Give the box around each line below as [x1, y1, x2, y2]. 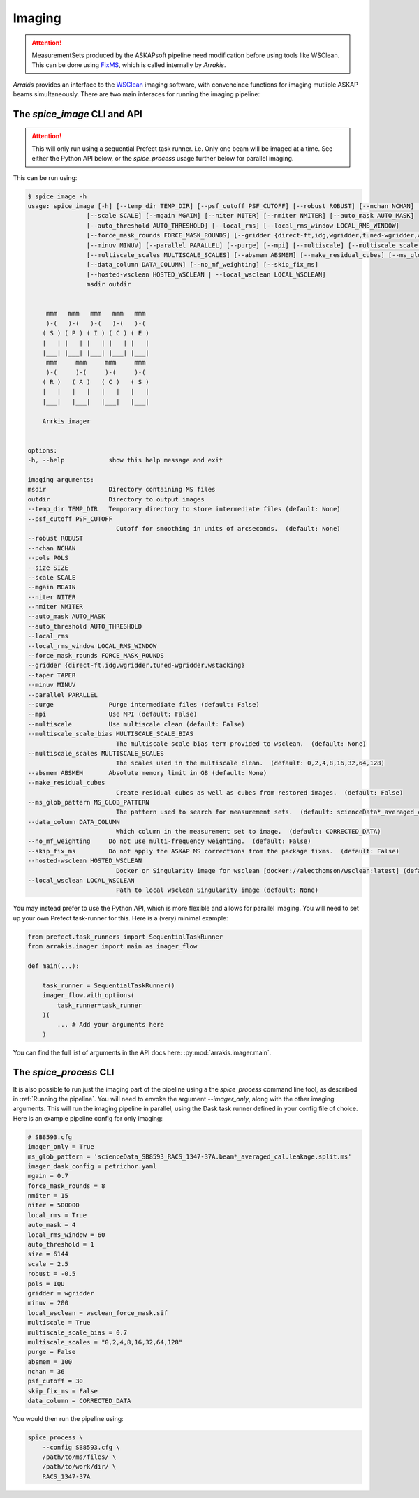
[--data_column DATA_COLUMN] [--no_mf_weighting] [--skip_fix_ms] [86, 260, 319, 269]
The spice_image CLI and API [13, 108, 143, 120]
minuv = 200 [27, 1299, 69, 1307]
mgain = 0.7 [27, 1172, 69, 1180]
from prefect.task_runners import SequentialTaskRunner [27, 932, 223, 941]
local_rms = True [27, 1211, 87, 1219]
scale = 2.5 [27, 1260, 69, 1268]
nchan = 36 [27, 1367, 65, 1376]
